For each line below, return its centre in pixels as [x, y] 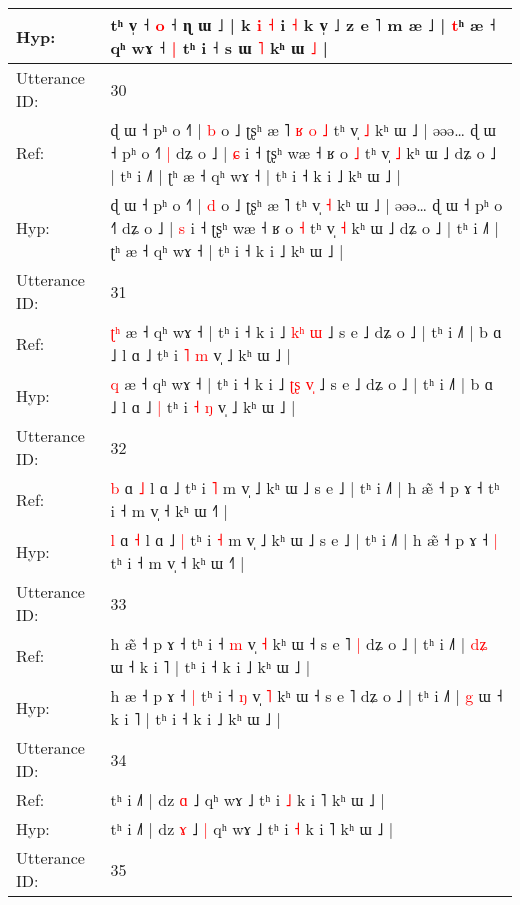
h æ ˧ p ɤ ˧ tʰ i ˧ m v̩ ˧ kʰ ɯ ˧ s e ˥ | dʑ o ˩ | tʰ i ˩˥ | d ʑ [299, 643]
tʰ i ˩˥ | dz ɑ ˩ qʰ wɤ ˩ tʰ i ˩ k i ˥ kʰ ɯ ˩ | [247, 799]
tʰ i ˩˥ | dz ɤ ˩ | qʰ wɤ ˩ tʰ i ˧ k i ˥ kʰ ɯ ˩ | [252, 828]
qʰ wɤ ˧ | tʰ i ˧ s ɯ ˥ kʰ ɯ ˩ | [219, 47]
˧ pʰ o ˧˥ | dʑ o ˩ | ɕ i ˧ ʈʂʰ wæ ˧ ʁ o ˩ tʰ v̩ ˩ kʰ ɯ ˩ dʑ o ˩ [303, 152]
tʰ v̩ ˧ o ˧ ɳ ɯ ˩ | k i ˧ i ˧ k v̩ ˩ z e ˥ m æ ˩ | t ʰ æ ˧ [303, 24]
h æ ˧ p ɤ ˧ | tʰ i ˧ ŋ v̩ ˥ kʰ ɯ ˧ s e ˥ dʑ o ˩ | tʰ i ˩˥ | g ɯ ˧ [306, 695]
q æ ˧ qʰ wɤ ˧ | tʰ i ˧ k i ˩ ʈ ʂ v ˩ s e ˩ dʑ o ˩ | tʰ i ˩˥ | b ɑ [302, 383]
